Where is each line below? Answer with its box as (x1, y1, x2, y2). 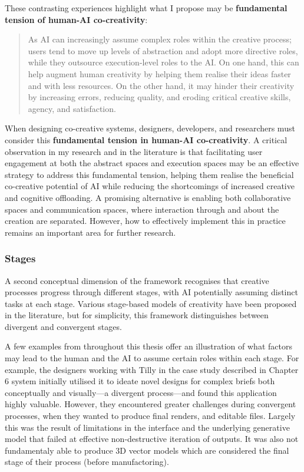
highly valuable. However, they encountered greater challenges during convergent (5, 398, 296, 410)
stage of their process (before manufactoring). (5, 456, 169, 468)
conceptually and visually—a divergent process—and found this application (5, 386, 277, 398)
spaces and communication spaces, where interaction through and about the (5, 203, 279, 215)
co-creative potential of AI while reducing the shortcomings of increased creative (5, 180, 295, 192)
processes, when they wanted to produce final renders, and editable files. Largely (5, 410, 296, 422)
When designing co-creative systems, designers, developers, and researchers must (5, 122, 295, 134)
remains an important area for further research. (5, 226, 176, 238)
